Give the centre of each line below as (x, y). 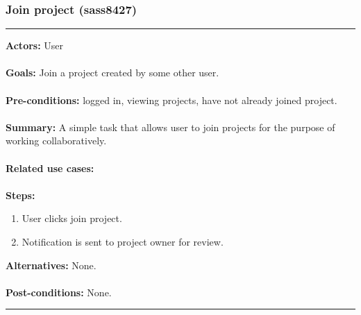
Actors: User (35, 45)
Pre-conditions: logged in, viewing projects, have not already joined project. (171, 100)
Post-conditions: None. (59, 292)
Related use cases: (50, 168)
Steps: (20, 195)
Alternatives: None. (51, 265)
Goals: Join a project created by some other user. (112, 73)
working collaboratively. (56, 141)
